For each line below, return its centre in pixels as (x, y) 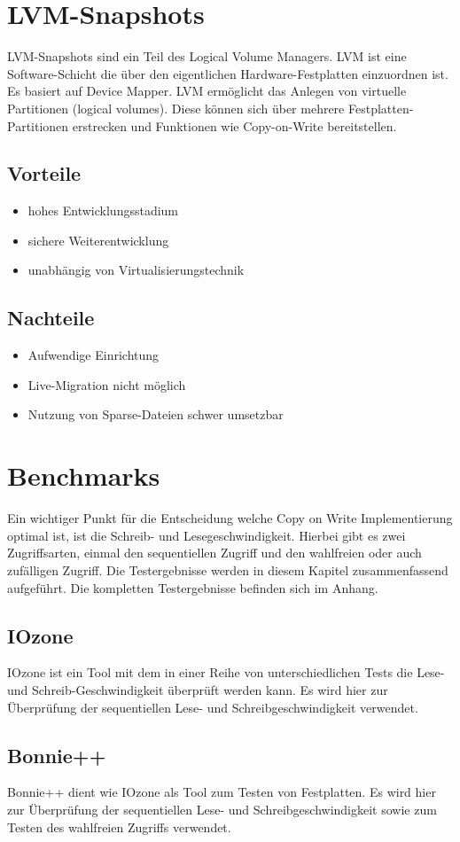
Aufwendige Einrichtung (94, 355)
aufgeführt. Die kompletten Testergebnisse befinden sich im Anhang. (193, 587)
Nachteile (51, 318)
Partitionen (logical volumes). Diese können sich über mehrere (176, 108)
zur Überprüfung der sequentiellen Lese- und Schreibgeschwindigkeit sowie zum (222, 809)
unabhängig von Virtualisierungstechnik (136, 270)
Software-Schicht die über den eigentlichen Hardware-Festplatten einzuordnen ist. (228, 73)
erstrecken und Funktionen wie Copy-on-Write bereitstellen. (234, 125)
